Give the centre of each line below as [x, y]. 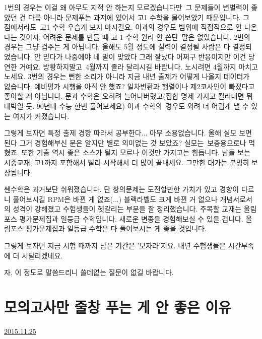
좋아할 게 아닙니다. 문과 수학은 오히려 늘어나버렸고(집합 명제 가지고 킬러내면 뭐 [128, 96]
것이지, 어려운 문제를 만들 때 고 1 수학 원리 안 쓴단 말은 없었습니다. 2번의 [135, 37]
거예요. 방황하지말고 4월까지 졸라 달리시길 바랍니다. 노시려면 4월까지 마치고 [139, 66]
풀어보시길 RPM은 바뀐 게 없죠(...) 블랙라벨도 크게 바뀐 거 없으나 [115, 199]
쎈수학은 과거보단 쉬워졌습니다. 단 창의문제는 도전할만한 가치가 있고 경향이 [122, 189]
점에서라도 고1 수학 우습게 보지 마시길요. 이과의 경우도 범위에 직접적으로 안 [123, 27]
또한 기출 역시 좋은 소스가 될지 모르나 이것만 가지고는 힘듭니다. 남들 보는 [136, 152]
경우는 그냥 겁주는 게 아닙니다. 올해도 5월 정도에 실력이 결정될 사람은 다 [117, 47]
